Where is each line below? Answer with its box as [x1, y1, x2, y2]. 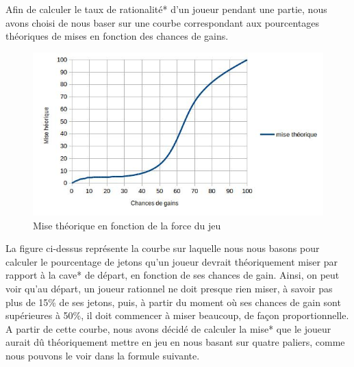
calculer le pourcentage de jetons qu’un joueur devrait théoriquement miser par [5, 254, 338, 268]
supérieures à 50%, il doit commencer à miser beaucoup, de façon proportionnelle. [5, 308, 349, 322]
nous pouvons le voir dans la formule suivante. [5, 348, 200, 362]
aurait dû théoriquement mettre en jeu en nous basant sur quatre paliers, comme [5, 335, 345, 349]
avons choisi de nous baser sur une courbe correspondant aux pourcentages [5, 15, 320, 29]
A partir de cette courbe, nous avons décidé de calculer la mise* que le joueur [5, 321, 331, 336]
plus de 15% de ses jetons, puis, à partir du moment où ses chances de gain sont [5, 294, 341, 309]
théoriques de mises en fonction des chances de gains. [5, 29, 229, 43]
